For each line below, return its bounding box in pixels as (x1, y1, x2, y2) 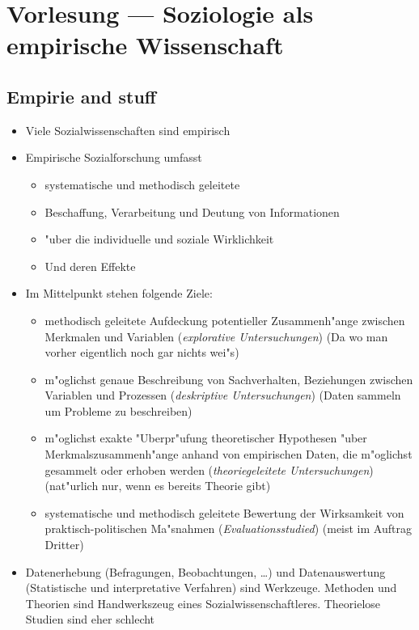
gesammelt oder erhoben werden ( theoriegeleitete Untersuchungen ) (44, 461, 374, 478)
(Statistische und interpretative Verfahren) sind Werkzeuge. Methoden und (25, 579, 397, 596)
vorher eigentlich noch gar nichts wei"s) (44, 344, 239, 361)
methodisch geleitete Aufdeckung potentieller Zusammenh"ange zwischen (44, 311, 405, 328)
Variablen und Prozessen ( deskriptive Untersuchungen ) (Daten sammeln (44, 387, 401, 404)
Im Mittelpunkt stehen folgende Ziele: (25, 285, 213, 302)
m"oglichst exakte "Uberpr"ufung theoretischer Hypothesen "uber (44, 429, 367, 446)
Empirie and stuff (6, 83, 156, 108)
